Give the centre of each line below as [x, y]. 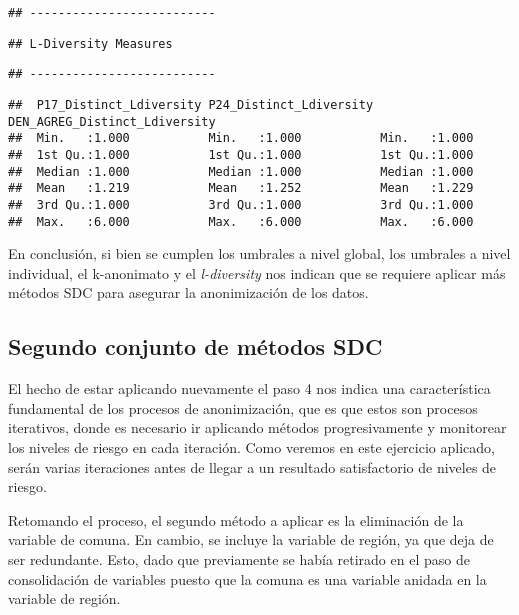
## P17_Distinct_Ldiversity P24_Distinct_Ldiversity [191, 104]
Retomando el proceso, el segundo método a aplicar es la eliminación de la [236, 519]
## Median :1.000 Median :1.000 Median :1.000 [241, 171]
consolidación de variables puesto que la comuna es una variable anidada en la [247, 578]
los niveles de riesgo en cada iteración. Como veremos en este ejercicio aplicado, [251, 446]
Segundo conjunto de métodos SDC [195, 346]
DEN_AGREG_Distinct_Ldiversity [112, 121]
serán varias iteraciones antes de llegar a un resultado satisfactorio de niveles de [252, 466]
